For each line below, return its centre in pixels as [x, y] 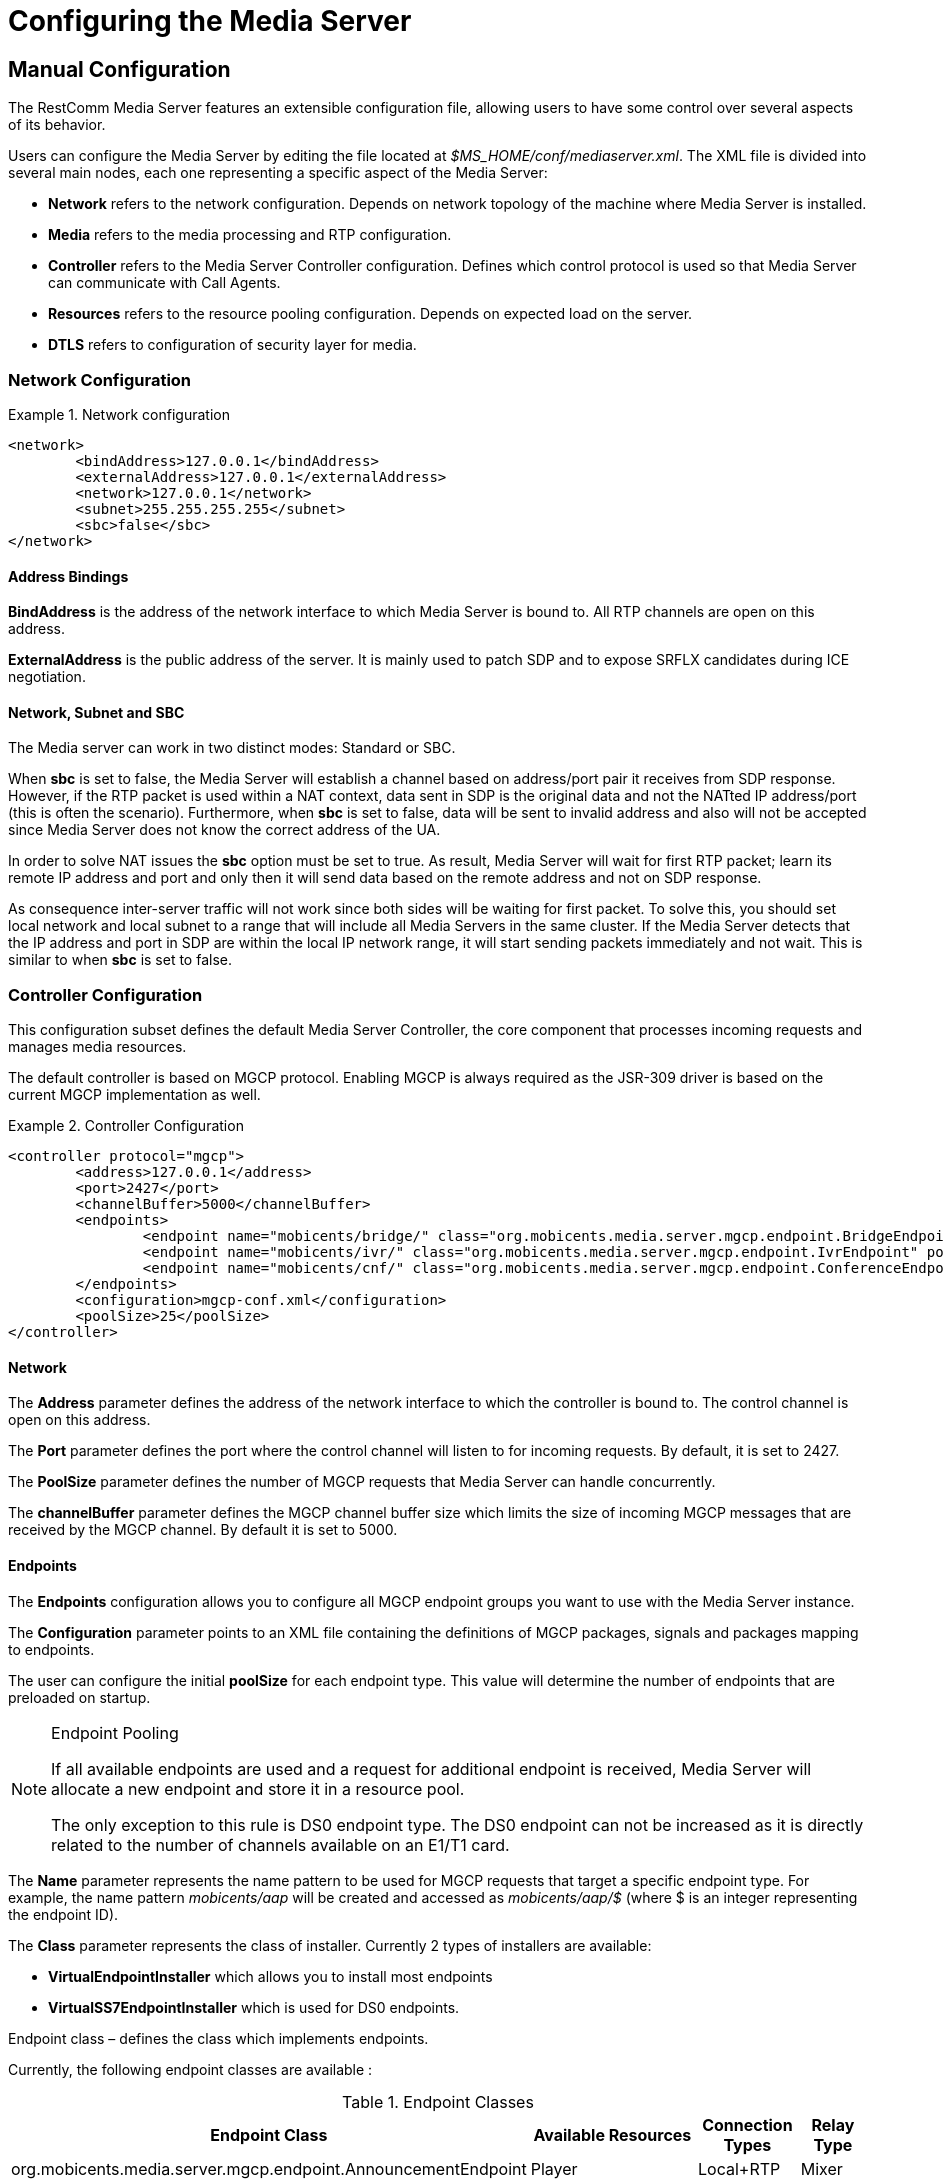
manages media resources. [97, 1047]
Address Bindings [68, 576]
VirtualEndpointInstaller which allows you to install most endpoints [270, 1976]
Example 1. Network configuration [119, 414]
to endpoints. [51, 1649]
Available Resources [612, 2134]
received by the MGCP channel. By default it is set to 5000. [203, 1530]
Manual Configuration [119, 69]
